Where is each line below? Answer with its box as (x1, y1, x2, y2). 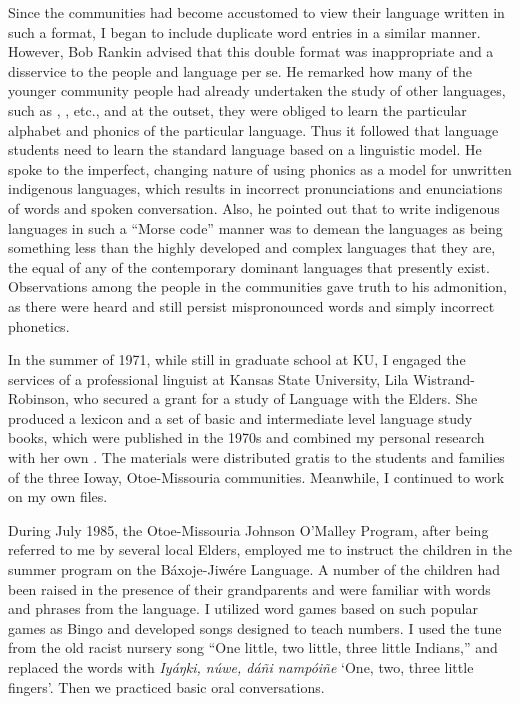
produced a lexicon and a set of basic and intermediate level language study (8, 407, 473, 428)
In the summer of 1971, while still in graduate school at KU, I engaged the (8, 349, 466, 370)
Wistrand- (412, 368, 475, 389)
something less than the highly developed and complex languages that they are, (8, 237, 496, 258)
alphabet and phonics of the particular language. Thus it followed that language (8, 119, 499, 140)
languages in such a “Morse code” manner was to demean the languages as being (8, 217, 503, 238)
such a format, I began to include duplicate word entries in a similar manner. (8, 21, 481, 42)
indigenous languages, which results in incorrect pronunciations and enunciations (8, 178, 503, 199)
